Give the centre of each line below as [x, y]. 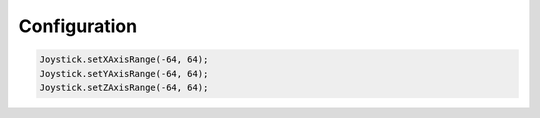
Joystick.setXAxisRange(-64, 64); [124, 59]
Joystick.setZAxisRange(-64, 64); [124, 87]
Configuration [78, 26]
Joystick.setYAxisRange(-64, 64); [124, 73]
